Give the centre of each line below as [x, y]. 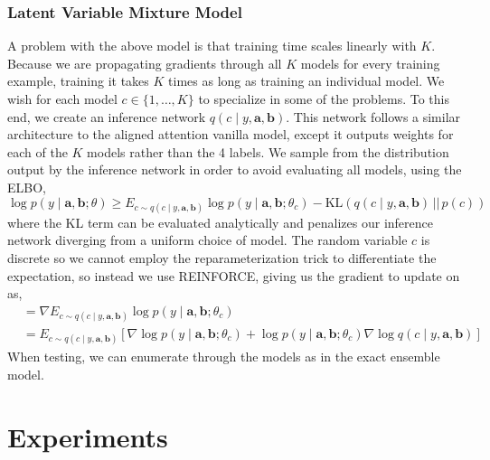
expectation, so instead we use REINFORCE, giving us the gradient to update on [234, 275]
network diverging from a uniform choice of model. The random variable [207, 240]
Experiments [88, 436]
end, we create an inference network [107, 116]
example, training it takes [78, 81]
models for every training [370, 63]
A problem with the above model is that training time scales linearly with [212, 46]
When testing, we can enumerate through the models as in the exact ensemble [224, 357]
